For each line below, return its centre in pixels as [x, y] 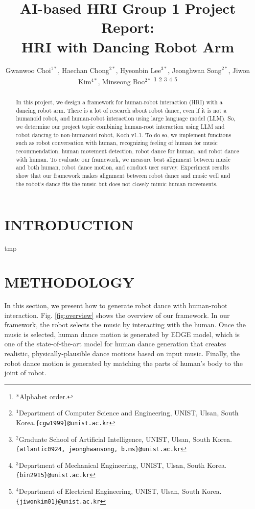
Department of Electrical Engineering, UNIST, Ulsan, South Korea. [120, 491]
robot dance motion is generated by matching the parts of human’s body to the [124, 363]
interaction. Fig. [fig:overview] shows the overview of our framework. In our [117, 315]
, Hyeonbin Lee [138, 70]
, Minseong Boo [121, 81]
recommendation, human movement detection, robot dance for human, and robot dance [127, 151]
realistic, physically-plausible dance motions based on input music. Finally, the [122, 353]
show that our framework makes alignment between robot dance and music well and [123, 176]
